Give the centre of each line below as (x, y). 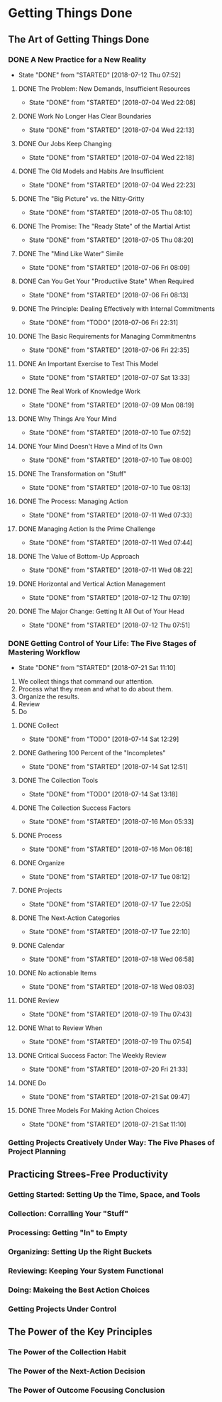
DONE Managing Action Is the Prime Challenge (87, 529)
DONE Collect (38, 725)
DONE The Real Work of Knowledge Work (79, 391)
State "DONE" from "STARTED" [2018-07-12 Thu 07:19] (110, 597)
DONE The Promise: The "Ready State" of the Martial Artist (104, 226)
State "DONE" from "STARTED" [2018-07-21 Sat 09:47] (110, 1097)
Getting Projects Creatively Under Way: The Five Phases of (111, 1143)
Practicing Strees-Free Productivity (88, 1174)
